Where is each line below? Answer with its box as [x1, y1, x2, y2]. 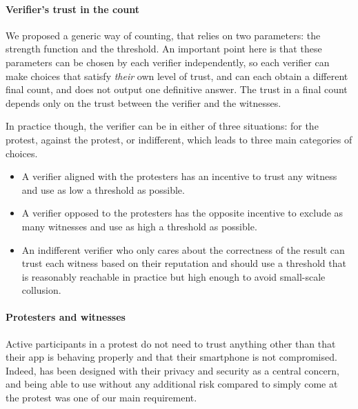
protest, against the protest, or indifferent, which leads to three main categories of [6, 132, 352, 146]
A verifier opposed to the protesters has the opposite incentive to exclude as [21, 206, 344, 220]
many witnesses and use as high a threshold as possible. [21, 219, 257, 233]
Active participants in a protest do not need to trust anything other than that [6, 336, 336, 350]
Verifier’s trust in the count [6, 1, 139, 16]
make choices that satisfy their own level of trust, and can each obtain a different [6, 68, 348, 83]
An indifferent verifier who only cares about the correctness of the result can [21, 242, 345, 257]
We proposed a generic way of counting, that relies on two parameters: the [6, 28, 321, 42]
